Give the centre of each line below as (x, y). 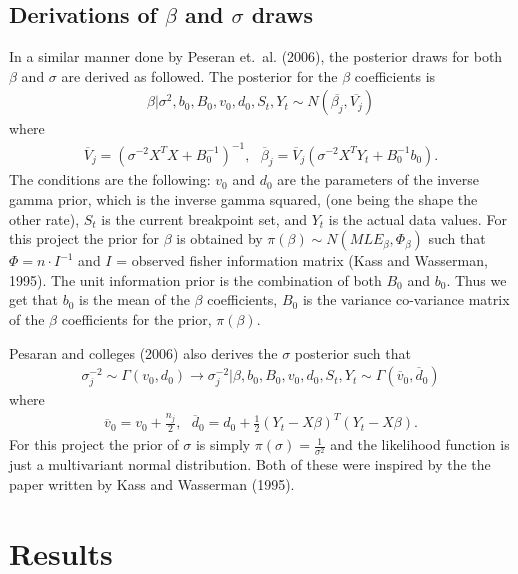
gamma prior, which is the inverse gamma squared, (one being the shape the (243, 198)
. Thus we (476, 279)
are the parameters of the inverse (378, 179)
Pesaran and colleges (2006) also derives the (143, 352)
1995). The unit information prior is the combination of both (195, 279)
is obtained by (219, 238)
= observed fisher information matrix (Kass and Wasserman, (302, 260)
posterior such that (352, 352)
